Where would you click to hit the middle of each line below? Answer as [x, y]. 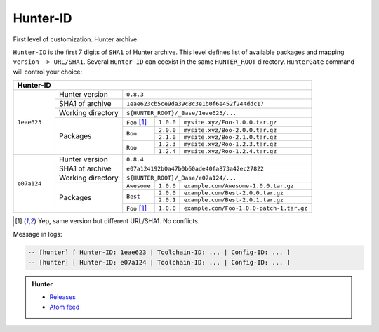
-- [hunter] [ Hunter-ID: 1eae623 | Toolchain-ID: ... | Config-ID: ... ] [159, 252]
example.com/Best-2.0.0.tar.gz [234, 193]
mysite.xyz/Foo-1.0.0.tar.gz [230, 122]
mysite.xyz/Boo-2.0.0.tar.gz [230, 130]
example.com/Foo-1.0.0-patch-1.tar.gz [246, 208]
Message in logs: [38, 234]
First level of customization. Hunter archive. [76, 39]
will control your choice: [48, 72]
